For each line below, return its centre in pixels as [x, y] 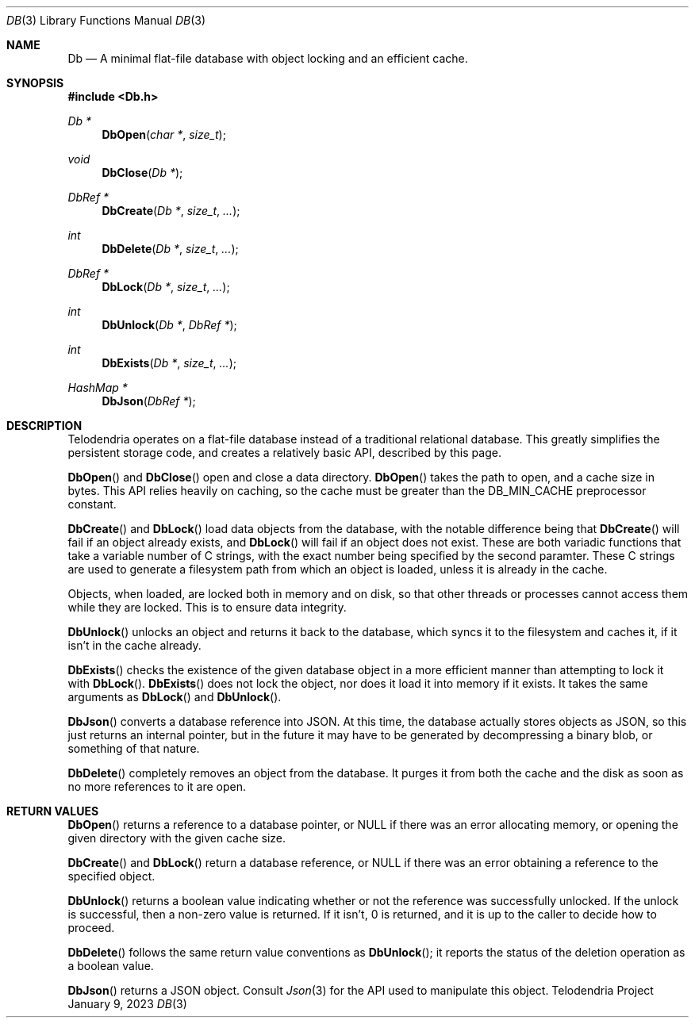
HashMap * [98, 387]
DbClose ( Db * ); [142, 173]
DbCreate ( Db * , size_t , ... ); [171, 211]
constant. [92, 504]
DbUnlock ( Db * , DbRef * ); [169, 325]
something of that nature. [134, 748]
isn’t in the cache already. [134, 645]
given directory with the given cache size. [177, 838]
